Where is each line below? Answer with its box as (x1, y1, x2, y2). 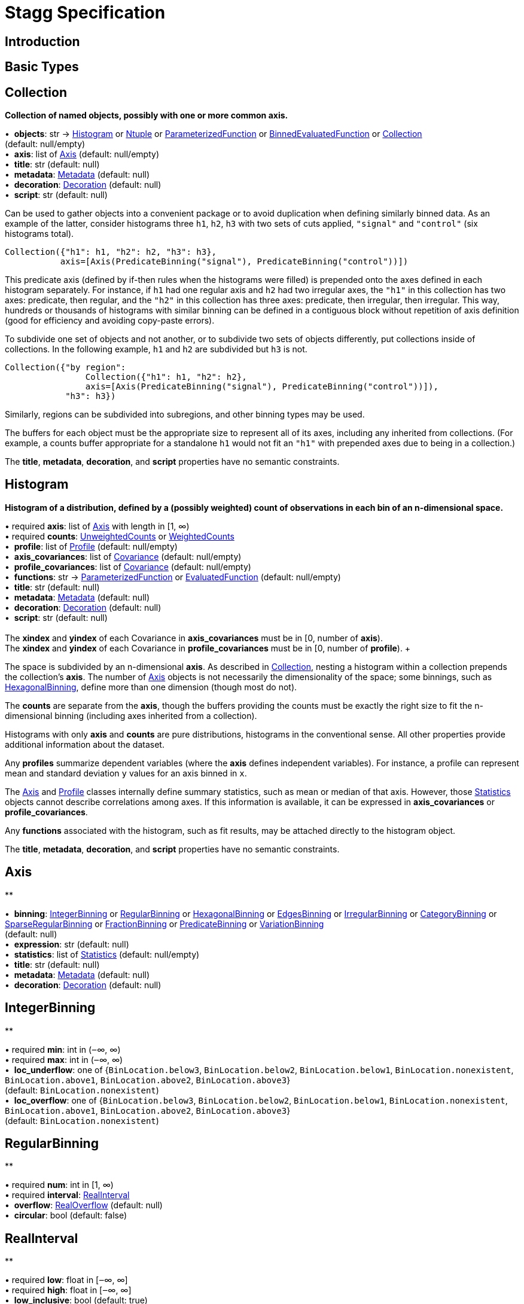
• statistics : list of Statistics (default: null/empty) (5, 949, 200, 959)
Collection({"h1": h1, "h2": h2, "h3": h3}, (5, 247, 217, 257)
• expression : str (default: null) (5, 939, 129, 949)
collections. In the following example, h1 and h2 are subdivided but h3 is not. (5, 344, 307, 355)
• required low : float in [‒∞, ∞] (5, 1275, 128, 1285)
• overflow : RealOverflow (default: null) (5, 1200, 163, 1211)
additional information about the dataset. (5, 739, 164, 750)
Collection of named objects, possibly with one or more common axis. (5, 110, 288, 121)
